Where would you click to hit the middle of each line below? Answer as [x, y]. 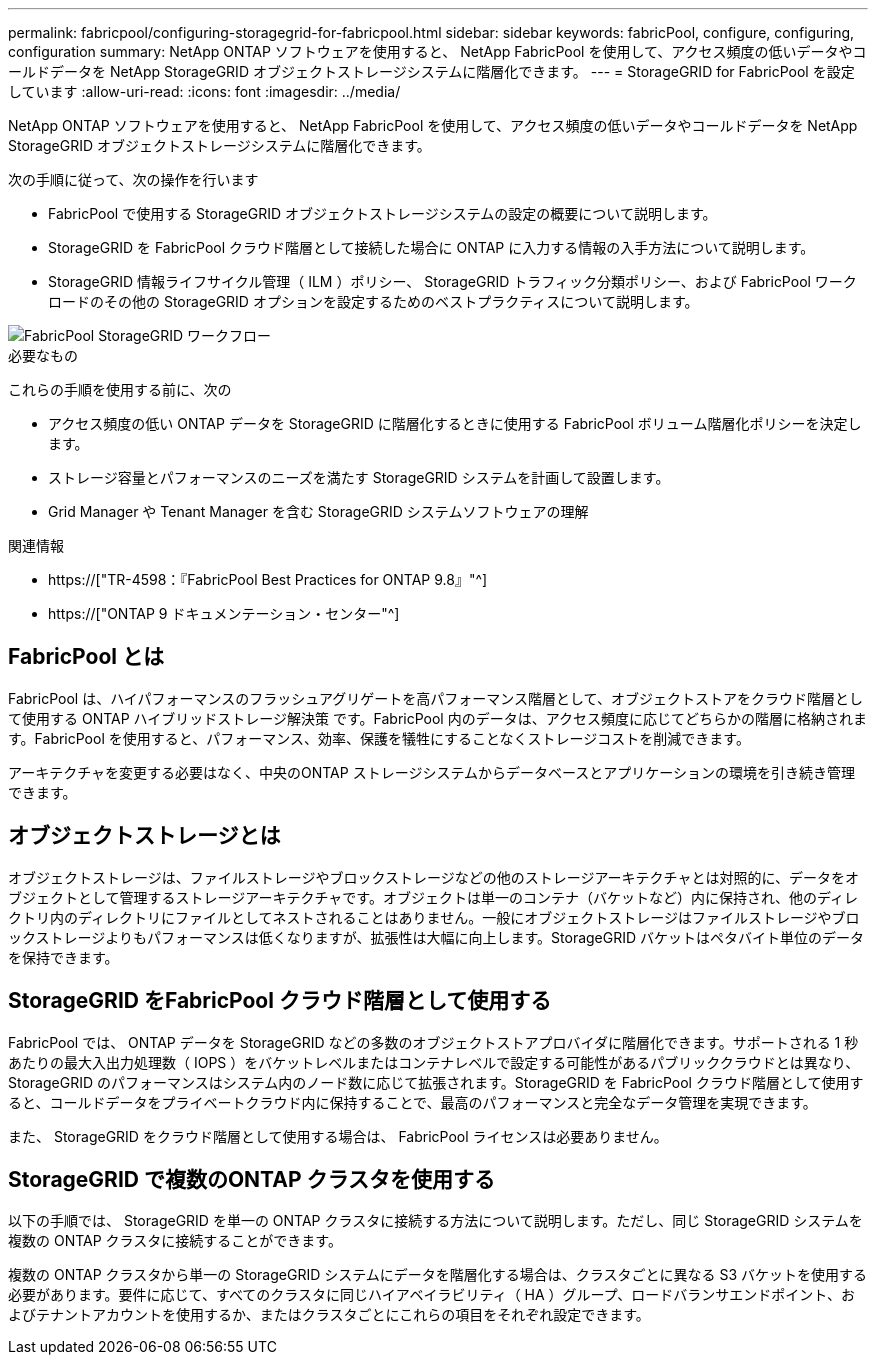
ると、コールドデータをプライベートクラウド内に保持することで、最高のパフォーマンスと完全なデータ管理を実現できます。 [412, 1102]
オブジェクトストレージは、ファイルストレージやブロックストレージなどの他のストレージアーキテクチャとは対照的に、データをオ [434, 877]
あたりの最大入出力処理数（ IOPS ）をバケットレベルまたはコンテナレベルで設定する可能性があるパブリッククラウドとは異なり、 [434, 1062]
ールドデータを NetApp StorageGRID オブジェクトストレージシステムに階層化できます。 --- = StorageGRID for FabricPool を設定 [431, 71]
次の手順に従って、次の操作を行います [133, 179]
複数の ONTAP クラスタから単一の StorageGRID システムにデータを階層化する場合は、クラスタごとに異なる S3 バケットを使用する [437, 1275]
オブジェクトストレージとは [144, 836]
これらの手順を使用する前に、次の [120, 389]
